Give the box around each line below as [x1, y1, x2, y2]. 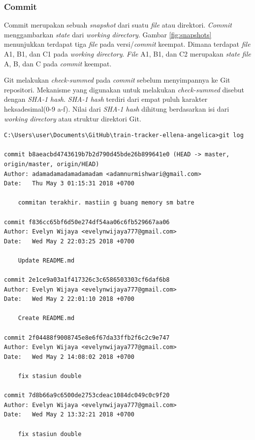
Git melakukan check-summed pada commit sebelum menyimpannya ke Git [4, 75, 230, 85]
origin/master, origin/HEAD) [4, 160, 99, 168]
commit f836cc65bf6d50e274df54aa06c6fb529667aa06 [4, 218, 170, 226]
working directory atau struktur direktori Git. [4, 113, 141, 123]
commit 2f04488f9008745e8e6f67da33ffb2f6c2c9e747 [4, 334, 170, 341]
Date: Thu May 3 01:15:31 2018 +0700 [4, 180, 134, 187]
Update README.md [18, 257, 75, 264]
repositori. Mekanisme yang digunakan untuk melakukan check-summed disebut [4, 84, 244, 94]
